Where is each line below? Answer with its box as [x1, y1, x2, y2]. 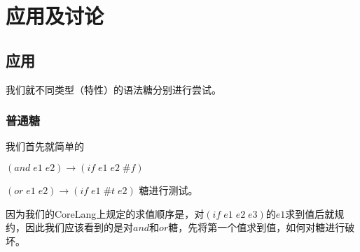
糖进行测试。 [139, 182, 198, 197]
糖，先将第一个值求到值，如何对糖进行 [168, 220, 345, 235]
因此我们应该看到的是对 [25, 220, 133, 235]
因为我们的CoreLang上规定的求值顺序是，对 [6, 206, 205, 221]
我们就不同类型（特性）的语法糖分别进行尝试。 [6, 82, 221, 96]
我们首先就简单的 [6, 139, 84, 154]
